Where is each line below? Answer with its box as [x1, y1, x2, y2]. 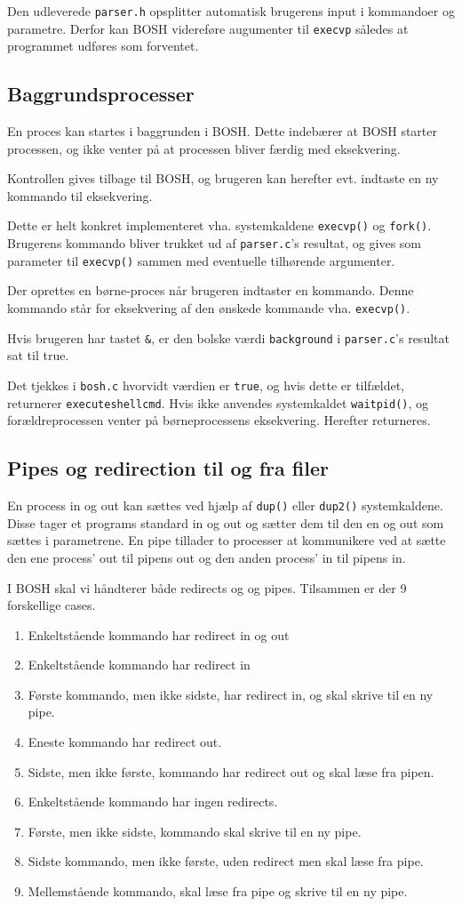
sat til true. [7, 346, 69, 365]
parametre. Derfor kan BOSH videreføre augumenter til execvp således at [7, 19, 409, 37]
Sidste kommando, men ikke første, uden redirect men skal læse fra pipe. [28, 852, 424, 870]
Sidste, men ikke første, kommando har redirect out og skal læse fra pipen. [28, 762, 434, 781]
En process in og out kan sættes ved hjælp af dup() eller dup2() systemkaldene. [7, 496, 443, 515]
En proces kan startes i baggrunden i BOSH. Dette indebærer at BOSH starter [7, 122, 437, 140]
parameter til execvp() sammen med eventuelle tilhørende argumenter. [7, 251, 395, 269]
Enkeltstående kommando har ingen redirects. [28, 792, 278, 811]
